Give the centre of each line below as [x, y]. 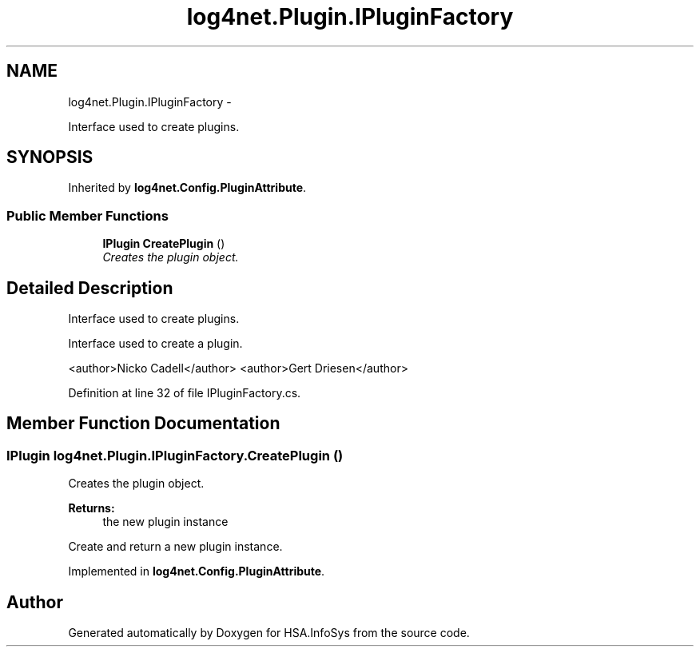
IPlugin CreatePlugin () [164, 244]
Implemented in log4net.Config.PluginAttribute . [197, 571]
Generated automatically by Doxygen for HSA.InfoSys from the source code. [269, 633]
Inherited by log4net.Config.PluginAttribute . [187, 188]
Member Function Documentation [143, 424]
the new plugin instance [165, 522]
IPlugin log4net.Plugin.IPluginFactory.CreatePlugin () [175, 455]
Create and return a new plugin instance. [175, 547]
